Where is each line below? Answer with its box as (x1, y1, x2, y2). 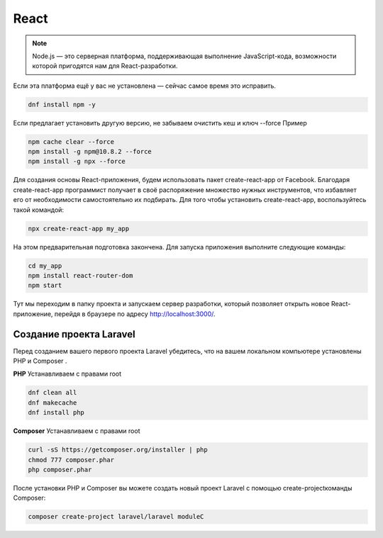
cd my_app (28, 262, 62, 269)
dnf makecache (28, 398, 77, 407)
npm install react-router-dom (28, 271, 133, 279)
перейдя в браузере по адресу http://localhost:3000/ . (54, 309, 216, 318)
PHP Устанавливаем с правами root (13, 369, 122, 379)
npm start (28, 281, 62, 290)
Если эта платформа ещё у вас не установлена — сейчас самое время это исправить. (13, 82, 277, 90)
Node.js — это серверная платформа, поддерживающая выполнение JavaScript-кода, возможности (32, 52, 337, 60)
